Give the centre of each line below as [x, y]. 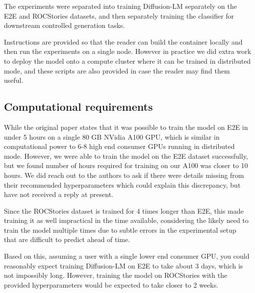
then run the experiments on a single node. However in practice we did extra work [127, 51]
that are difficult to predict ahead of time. [67, 239]
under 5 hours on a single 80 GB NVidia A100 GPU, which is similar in [112, 136]
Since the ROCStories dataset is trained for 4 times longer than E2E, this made [124, 210]
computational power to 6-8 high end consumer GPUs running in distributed [119, 146]
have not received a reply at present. [59, 194]
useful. [14, 80]
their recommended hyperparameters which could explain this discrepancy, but [122, 184]
